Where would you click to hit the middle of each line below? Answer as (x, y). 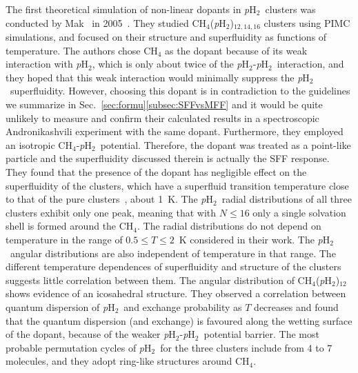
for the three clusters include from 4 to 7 (246, 347)
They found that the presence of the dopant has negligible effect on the (156, 171)
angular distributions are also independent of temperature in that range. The (173, 253)
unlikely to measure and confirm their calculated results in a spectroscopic (162, 118)
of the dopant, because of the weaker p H (91, 334)
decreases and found (296, 306)
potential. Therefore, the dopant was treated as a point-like (226, 144)
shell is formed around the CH (70, 226)
